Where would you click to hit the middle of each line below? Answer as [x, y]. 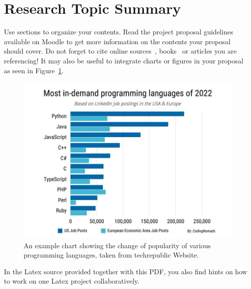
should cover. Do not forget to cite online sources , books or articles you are [120, 51]
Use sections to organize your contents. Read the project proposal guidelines [119, 32]
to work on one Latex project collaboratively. [72, 281]
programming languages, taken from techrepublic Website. [111, 255]
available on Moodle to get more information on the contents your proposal [117, 41]
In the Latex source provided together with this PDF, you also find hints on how [126, 271]
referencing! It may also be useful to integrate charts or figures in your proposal [124, 60]
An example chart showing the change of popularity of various [117, 245]
